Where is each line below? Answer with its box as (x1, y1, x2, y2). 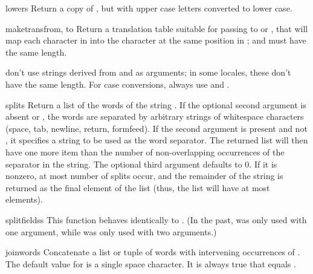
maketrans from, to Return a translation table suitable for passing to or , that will (5, 22, 308, 34)
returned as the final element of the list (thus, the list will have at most (5, 181, 270, 194)
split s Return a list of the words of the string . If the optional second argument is (5, 98, 306, 111)
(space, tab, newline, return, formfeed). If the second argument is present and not (5, 122, 308, 134)
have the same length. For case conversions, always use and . (5, 77, 230, 90)
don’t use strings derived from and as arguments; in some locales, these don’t (5, 66, 291, 79)
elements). (5, 193, 43, 206)
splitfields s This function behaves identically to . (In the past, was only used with (5, 213, 307, 226)
